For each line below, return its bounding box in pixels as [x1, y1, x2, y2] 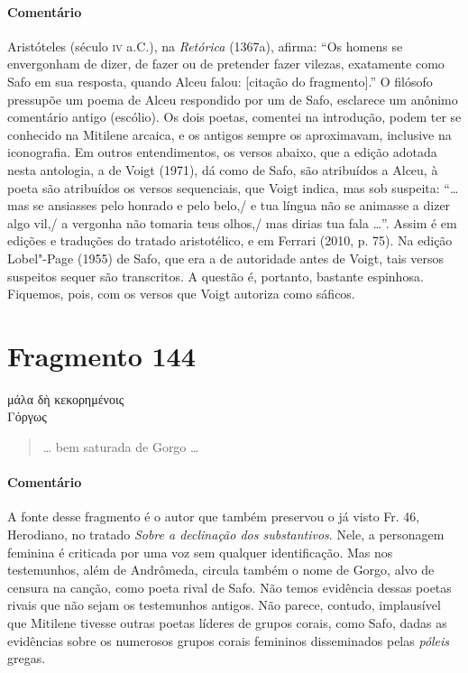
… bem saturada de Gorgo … [42, 438, 199, 456]
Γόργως [7, 407, 47, 426]
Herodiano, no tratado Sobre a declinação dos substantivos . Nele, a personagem [7, 525, 445, 543]
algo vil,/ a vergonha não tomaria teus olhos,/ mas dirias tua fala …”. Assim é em [7, 213, 457, 232]
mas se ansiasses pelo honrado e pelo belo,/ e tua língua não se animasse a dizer [7, 196, 451, 215]
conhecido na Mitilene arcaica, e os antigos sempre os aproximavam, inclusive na [7, 124, 452, 143]
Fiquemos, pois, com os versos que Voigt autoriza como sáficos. [7, 284, 355, 303]
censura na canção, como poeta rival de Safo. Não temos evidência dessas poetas [7, 577, 452, 596]
